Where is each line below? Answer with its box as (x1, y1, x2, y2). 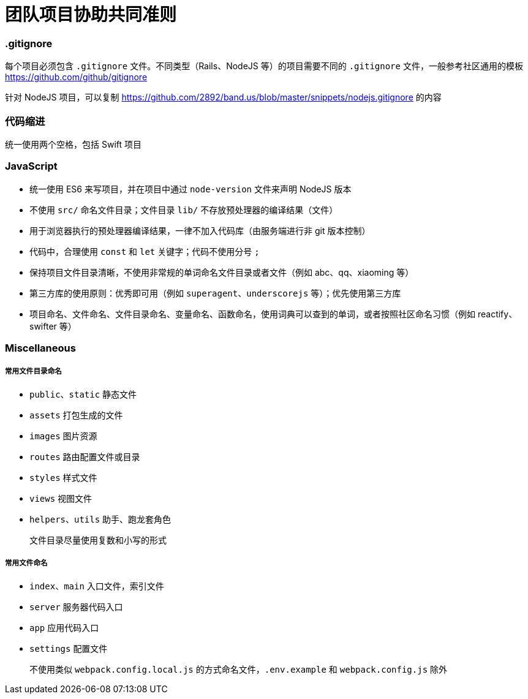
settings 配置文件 (29, 643, 108, 654)
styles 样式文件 (29, 472, 97, 483)
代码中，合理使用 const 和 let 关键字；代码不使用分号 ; (29, 246, 260, 257)
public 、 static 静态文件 (29, 388, 137, 399)
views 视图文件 (29, 493, 92, 504)
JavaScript (5, 160, 58, 173)
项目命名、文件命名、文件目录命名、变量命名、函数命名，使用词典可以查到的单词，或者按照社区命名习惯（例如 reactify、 (29, 308, 518, 319)
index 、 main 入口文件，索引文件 (29, 580, 164, 591)
